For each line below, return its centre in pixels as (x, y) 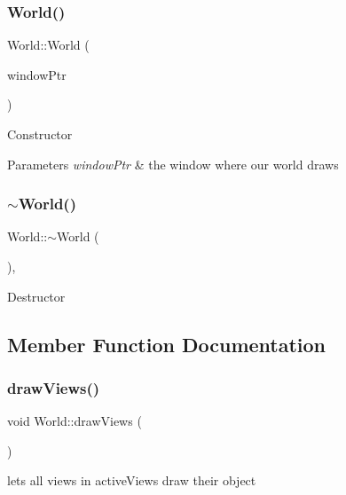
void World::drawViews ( (75, 421)
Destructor (36, 296)
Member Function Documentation (167, 344)
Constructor (40, 134)
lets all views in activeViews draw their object (132, 480)
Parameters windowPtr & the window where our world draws (173, 164)
